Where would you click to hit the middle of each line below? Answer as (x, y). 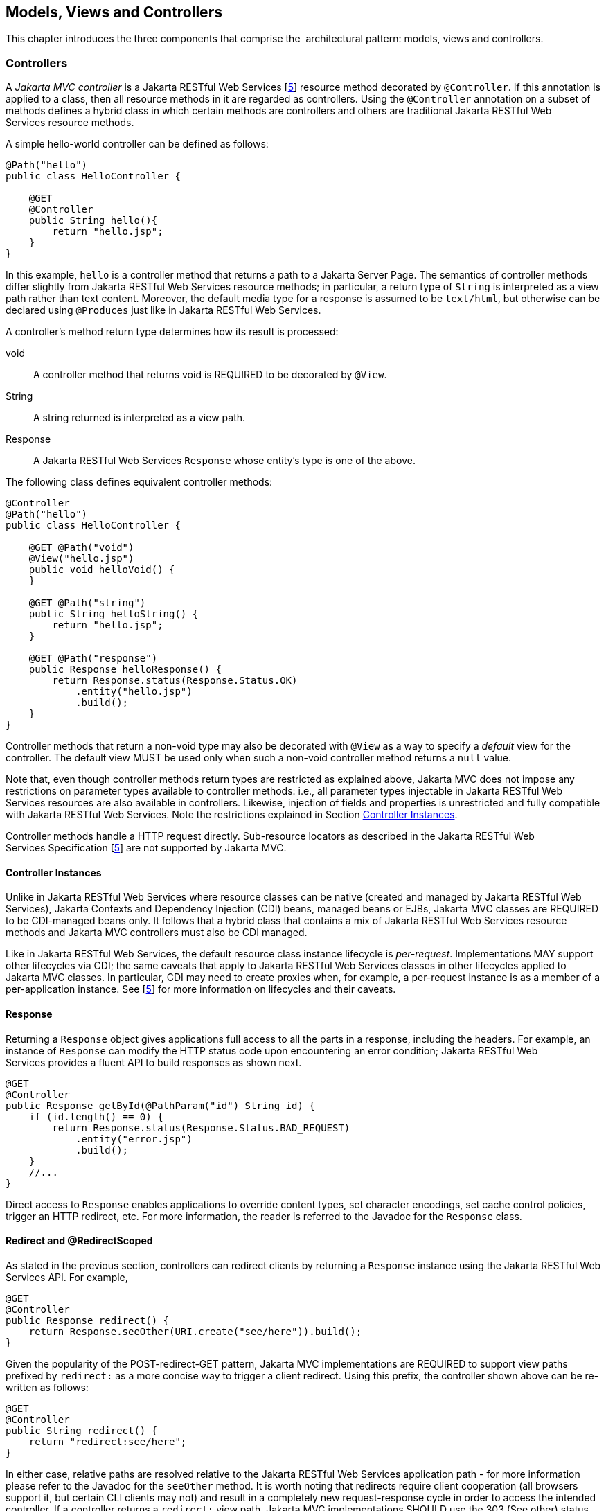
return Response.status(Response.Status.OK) (175, 681)
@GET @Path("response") (93, 659)
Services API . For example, (67, 1277)
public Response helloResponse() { (125, 670)
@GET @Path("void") (81, 548)
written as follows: (47, 1387)
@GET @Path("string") (87, 603)
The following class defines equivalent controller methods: (139, 482)
